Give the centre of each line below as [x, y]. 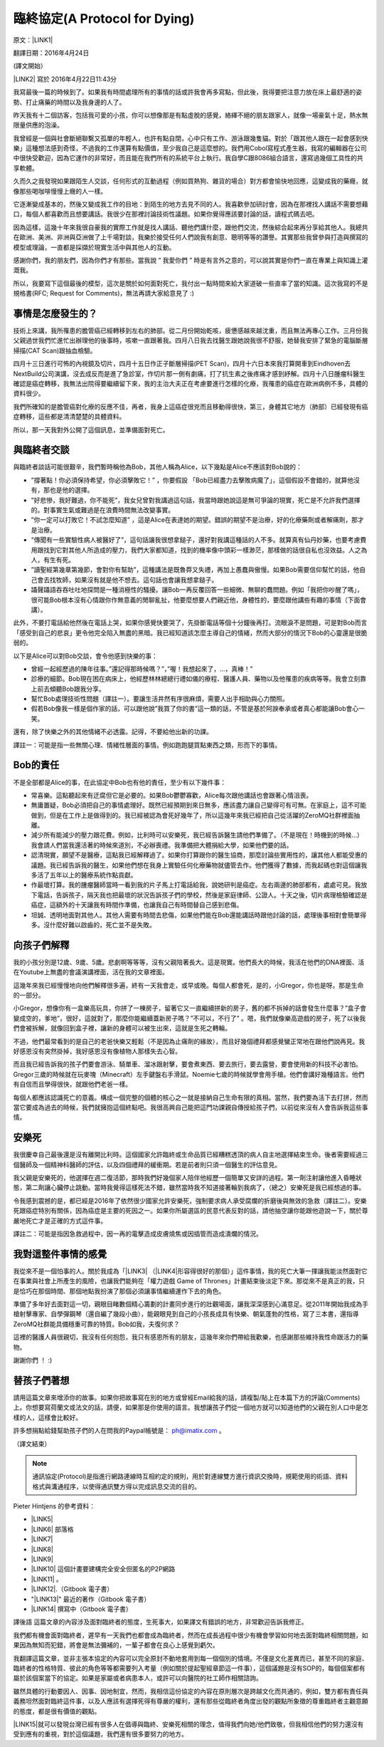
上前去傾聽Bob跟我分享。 [68, 689]
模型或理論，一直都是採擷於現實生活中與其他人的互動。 [94, 247]
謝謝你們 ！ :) [33, 1360]
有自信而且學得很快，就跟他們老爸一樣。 [72, 1084]
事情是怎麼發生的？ [55, 313]
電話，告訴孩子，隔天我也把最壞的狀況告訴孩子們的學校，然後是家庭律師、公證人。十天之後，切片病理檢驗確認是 [202, 895]
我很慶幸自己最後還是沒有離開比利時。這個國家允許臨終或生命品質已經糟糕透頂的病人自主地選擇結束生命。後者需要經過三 [191, 1154]
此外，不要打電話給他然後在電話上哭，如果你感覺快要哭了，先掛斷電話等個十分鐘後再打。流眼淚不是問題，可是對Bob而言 [190, 622]
